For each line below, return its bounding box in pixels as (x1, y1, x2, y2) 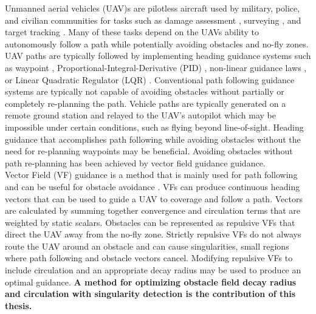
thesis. (5, 299, 32, 312)
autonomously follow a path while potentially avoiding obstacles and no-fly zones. (5, 37, 309, 50)
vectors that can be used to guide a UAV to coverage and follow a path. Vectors (5, 192, 303, 205)
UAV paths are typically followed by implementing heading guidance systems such (5, 49, 311, 62)
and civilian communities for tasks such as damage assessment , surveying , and (5, 13, 301, 26)
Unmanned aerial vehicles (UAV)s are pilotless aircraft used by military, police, (5, 2, 300, 14)
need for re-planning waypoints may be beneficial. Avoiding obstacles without (5, 145, 293, 157)
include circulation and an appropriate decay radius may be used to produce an (5, 264, 301, 276)
